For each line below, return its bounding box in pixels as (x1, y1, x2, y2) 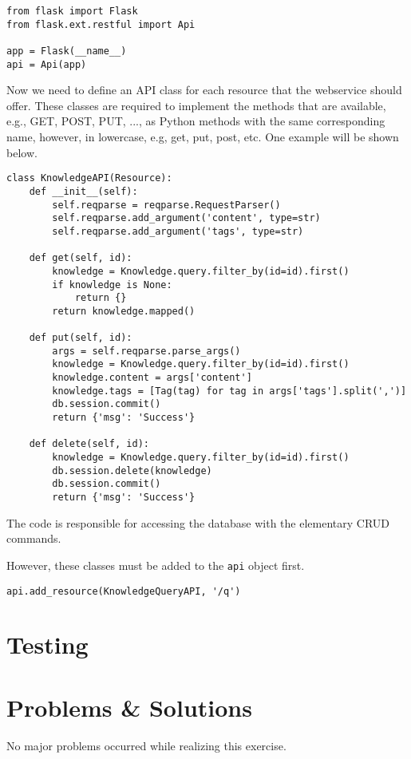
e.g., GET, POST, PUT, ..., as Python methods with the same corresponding (6, 113, 385, 129)
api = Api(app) (6, 58, 87, 70)
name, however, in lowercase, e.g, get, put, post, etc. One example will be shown (6, 128, 399, 145)
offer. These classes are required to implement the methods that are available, (6, 97, 386, 113)
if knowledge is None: (52, 279, 172, 291)
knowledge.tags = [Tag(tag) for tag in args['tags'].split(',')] (52, 385, 407, 397)
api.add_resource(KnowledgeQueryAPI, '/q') (6, 585, 241, 597)
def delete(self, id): (29, 438, 149, 450)
